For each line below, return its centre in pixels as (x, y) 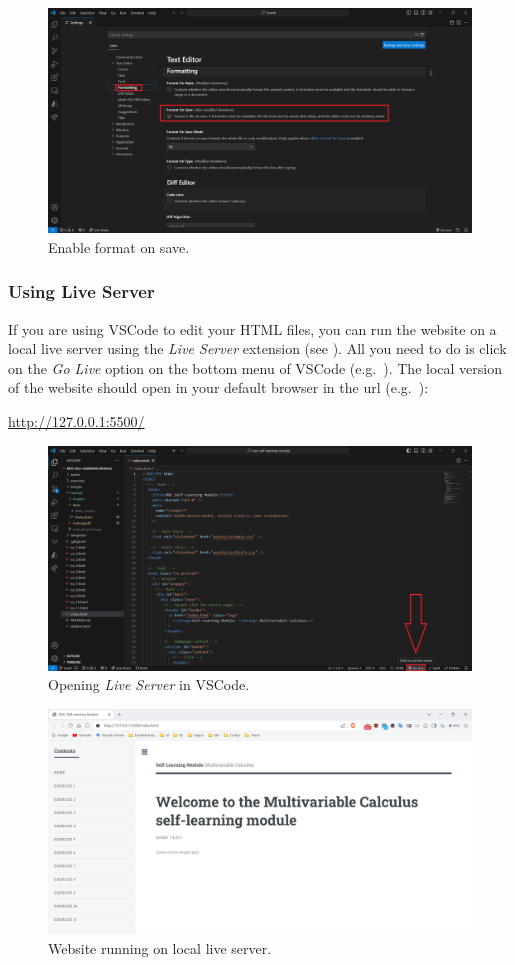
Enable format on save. (119, 246)
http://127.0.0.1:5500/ (76, 421)
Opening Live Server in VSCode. (149, 684)
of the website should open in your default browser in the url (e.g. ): (218, 387)
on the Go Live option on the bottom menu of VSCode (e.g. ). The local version (255, 367)
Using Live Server (81, 291)
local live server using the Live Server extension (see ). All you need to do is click (257, 348)
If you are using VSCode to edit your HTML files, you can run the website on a (252, 328)
